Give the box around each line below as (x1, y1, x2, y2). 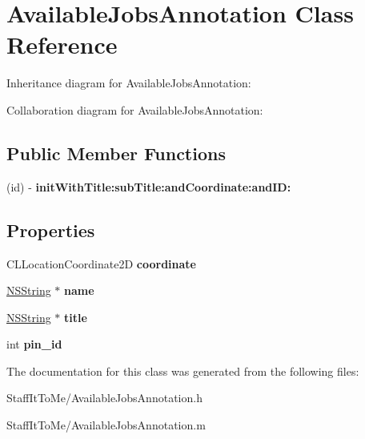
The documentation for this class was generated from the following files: (6, 362, 359, 379)
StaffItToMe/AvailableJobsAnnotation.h (6, 389, 203, 406)
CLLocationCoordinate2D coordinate (6, 255, 196, 272)
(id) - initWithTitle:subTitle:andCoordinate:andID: (6, 178, 291, 195)
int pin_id (6, 336, 62, 352)
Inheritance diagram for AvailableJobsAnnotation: (6, 75, 251, 91)
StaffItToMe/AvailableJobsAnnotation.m (6, 417, 206, 433)
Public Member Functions (6, 140, 226, 165)
